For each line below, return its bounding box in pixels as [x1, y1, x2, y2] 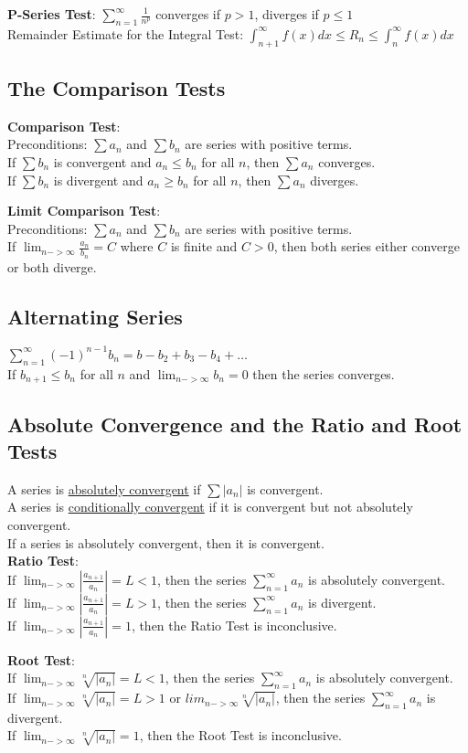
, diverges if [254, 5, 319, 23]
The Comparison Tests [7, 73, 226, 101]
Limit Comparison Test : [7, 201, 161, 220]
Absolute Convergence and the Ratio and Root [7, 409, 463, 438]
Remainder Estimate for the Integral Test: [7, 24, 244, 43]
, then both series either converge [273, 237, 460, 256]
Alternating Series [7, 302, 183, 330]
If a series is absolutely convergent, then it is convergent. [7, 533, 324, 552]
